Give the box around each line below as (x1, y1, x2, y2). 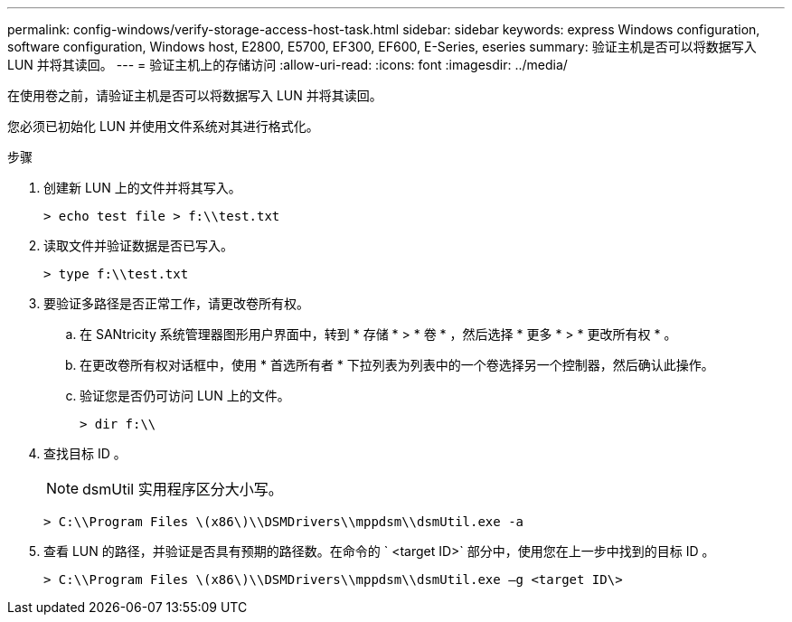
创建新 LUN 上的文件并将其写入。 (43, 180, 241, 195)
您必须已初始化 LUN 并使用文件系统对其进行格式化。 (7, 118, 319, 134)
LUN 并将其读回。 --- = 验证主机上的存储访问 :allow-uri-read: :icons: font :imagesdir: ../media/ (7, 57, 568, 72)
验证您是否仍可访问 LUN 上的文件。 (80, 388, 290, 403)
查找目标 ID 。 (43, 446, 127, 461)
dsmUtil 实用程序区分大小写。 (82, 480, 283, 498)
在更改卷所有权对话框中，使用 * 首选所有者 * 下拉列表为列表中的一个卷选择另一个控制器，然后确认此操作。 (80, 357, 714, 372)
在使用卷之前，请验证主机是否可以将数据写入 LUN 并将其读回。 (7, 88, 382, 103)
